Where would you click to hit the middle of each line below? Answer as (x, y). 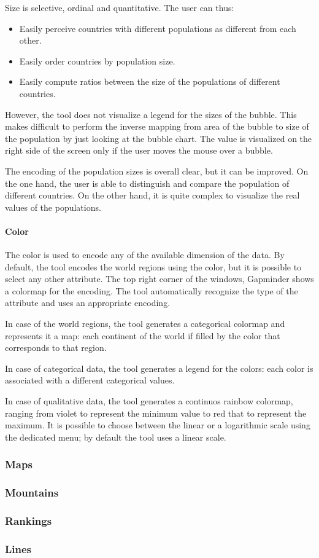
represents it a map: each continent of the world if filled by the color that (143, 335)
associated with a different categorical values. (90, 380)
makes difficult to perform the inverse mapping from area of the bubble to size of (157, 126)
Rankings (29, 521)
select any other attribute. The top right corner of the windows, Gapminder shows (159, 279)
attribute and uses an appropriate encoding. (88, 303)
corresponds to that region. (56, 348)
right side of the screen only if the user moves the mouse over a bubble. (139, 150)
